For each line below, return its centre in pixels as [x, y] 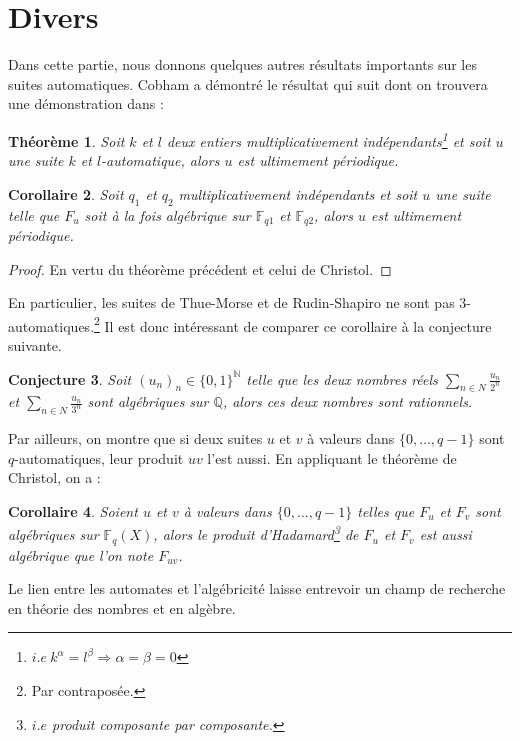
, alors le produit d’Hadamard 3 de [256, 533]
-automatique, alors [160, 160]
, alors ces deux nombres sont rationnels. [347, 401]
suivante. [35, 345]
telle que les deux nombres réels [342, 378]
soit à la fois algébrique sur [167, 214]
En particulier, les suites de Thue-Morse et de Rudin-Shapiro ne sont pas [231, 302]
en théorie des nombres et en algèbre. [122, 607]
